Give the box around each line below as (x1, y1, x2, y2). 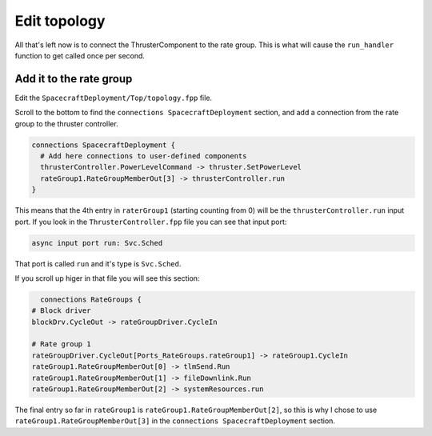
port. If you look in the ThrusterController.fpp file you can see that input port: (14, 217, 287, 226)
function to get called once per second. (14, 50, 146, 60)
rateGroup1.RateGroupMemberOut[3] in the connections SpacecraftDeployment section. (14, 416, 336, 426)
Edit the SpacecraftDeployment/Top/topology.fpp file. (14, 93, 212, 102)
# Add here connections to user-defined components (40, 152, 247, 160)
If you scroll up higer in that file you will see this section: (14, 273, 200, 283)
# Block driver (31, 306, 91, 315)
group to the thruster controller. (14, 118, 119, 128)
